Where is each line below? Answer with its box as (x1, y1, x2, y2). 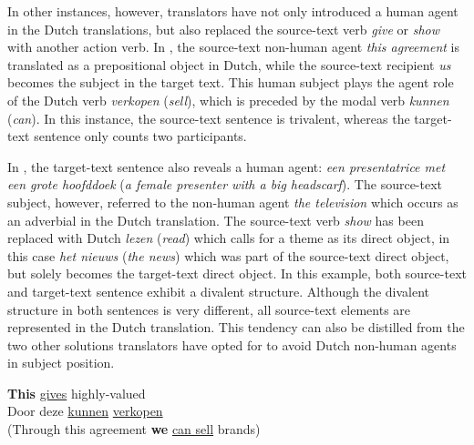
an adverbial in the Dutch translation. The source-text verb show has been (7, 210, 424, 229)
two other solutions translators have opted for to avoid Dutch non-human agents (7, 335, 457, 354)
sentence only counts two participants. (34, 126, 247, 146)
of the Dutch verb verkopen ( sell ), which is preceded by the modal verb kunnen (7, 90, 449, 109)
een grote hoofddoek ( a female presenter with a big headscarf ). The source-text (7, 175, 443, 194)
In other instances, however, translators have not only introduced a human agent (7, 2, 459, 20)
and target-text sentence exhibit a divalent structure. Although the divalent (7, 281, 430, 300)
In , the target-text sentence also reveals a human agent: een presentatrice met (7, 157, 446, 176)
